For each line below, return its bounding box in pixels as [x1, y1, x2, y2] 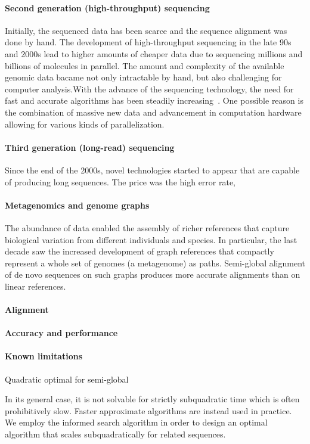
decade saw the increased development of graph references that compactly [5, 245, 274, 257]
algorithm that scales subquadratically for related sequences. [5, 428, 226, 440]
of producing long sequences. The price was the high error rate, [5, 175, 236, 188]
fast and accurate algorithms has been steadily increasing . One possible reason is [5, 94, 303, 107]
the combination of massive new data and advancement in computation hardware [5, 105, 302, 118]
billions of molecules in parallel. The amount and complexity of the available [5, 59, 284, 72]
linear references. [5, 280, 66, 292]
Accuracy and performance [5, 327, 118, 339]
